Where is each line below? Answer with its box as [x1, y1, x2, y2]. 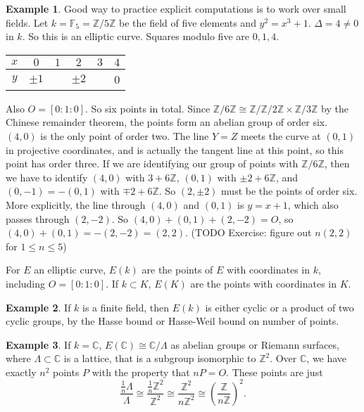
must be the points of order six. [221, 184, 358, 198]
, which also [287, 197, 339, 212]
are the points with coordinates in [190, 276, 337, 290]
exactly [6, 364, 37, 379]
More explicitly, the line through [6, 197, 146, 212]
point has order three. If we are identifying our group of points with [6, 156, 299, 171]
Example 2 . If [6, 300, 71, 314]
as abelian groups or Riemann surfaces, [170, 337, 339, 352]
